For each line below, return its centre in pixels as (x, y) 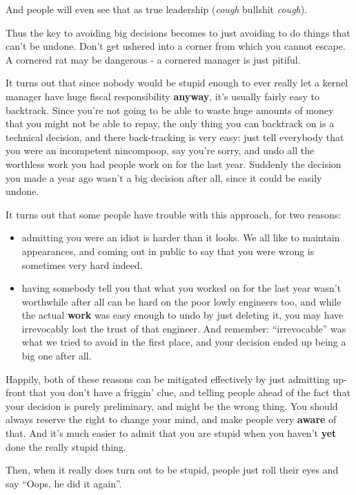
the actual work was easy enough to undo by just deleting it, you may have (182, 315)
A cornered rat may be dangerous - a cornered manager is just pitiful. (153, 59)
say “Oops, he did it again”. (64, 483)
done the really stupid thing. (66, 446)
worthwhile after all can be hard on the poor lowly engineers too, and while (181, 301)
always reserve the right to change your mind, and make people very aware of (171, 419)
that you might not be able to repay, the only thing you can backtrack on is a (170, 123)
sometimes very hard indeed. (82, 264)
